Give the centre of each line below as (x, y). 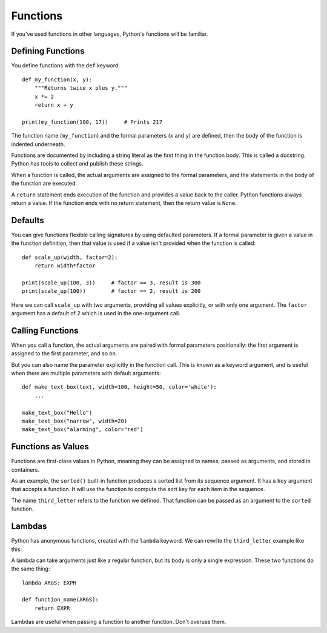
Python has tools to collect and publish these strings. (77, 164)
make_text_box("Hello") (57, 413)
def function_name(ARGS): (61, 600)
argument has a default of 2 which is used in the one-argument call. (96, 313)
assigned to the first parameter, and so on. (64, 353)
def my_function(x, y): (57, 79)
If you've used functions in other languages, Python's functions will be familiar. (110, 34)
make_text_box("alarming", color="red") (83, 430)
